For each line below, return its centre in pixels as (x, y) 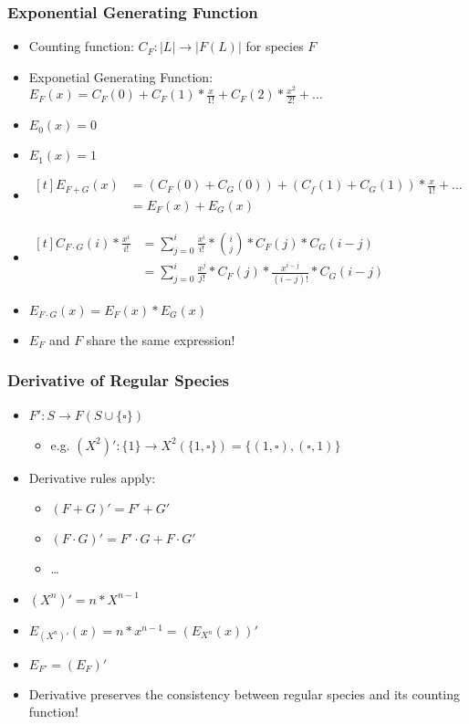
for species (275, 46)
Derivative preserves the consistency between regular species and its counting (245, 693)
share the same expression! (161, 339)
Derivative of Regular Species (118, 380)
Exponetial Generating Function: (121, 76)
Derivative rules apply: (92, 477)
